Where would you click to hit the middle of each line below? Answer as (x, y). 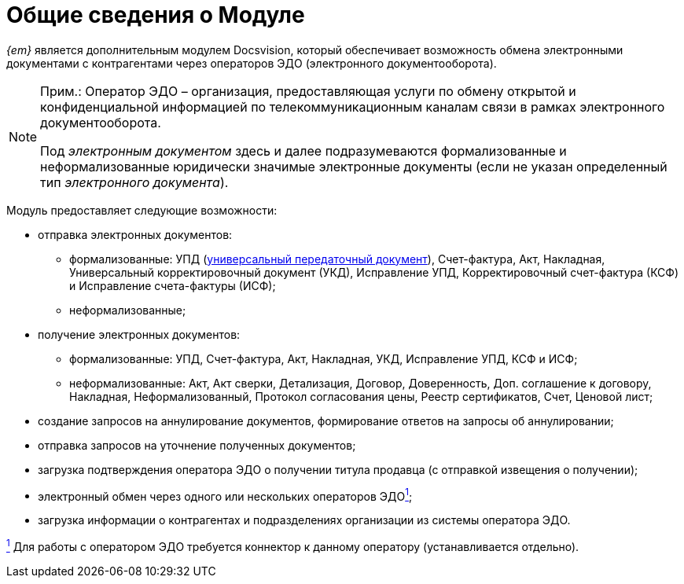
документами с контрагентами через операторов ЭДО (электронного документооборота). (252, 63)
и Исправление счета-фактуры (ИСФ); (173, 285)
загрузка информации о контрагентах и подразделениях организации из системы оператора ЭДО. (304, 520)
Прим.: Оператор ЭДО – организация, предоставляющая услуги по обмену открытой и (308, 91)
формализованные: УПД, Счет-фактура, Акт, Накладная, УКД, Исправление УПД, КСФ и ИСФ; (324, 358)
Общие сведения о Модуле (156, 15)
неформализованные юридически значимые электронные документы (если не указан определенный (354, 166)
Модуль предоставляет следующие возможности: (142, 210)
